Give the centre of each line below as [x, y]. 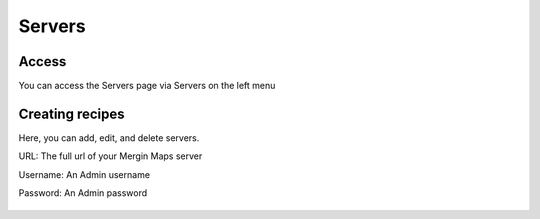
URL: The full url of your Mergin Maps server [110, 156]
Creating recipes [71, 113]
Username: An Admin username [84, 174]
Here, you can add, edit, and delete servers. [109, 137]
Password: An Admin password [83, 193]
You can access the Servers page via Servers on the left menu [147, 86]
